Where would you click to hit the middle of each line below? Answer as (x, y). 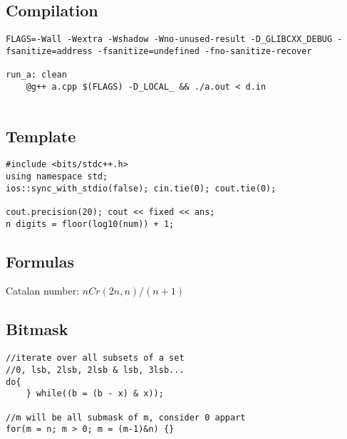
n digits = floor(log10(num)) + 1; (90, 224)
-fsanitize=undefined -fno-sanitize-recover (204, 51)
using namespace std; (57, 176)
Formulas (40, 261)
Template (41, 136)
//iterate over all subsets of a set (95, 358)
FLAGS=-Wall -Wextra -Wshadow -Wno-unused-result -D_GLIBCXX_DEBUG (169, 39)
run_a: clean (36, 75)
